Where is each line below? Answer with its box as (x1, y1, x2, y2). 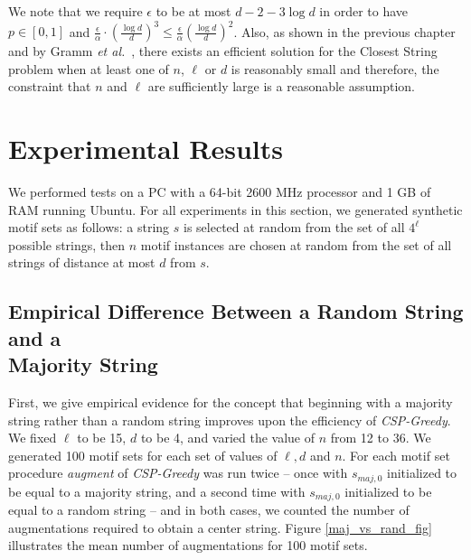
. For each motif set (342, 445, 450, 464)
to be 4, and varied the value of (140, 428, 316, 447)
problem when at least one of (8, 59, 169, 78)
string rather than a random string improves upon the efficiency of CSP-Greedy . (8, 410, 451, 429)
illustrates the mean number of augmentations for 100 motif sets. (8, 536, 368, 555)
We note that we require (8, 2, 143, 20)
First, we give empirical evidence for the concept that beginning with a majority (8, 392, 453, 411)
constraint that (8, 77, 91, 96)
